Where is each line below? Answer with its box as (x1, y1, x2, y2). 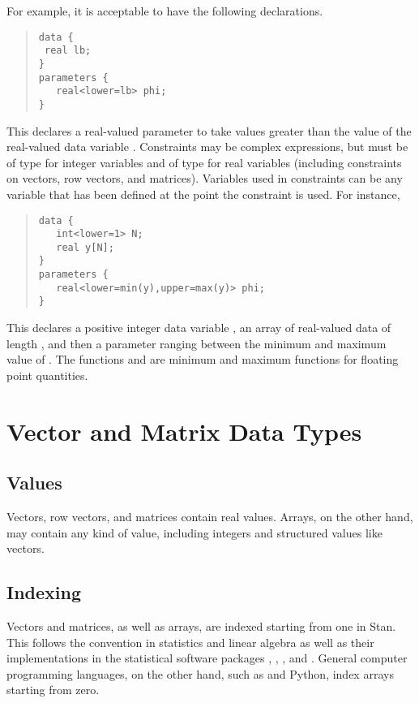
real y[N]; (56, 241, 114, 253)
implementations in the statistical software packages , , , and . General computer (6, 649, 408, 666)
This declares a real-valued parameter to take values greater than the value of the (6, 122, 412, 139)
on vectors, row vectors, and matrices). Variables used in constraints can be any (6, 170, 403, 187)
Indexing (6, 580, 82, 605)
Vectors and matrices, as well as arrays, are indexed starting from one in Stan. (6, 618, 396, 635)
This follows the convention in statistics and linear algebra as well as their (6, 633, 374, 650)
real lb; (44, 45, 92, 57)
